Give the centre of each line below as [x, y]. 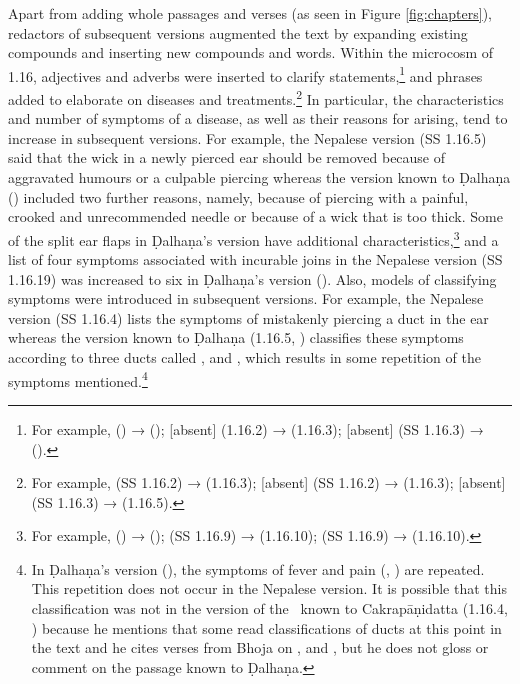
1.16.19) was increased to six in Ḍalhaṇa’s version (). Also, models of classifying [252, 278]
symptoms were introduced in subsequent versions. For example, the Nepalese [246, 298]
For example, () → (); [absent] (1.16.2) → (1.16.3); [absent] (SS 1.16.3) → [257, 428]
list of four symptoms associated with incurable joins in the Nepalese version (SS [255, 259]
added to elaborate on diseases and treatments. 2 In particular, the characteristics [256, 97]
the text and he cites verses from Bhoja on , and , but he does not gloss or [260, 647]
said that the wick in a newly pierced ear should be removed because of [227, 157]
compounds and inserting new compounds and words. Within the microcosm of [251, 52]
